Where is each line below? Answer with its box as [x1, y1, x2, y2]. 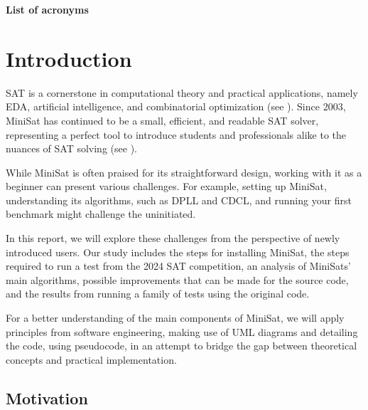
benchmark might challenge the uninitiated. [6, 206, 196, 221]
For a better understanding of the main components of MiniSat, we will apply [6, 310, 345, 325]
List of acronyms [6, 2, 89, 16]
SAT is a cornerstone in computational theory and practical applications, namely [6, 85, 358, 100]
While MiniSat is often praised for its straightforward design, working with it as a [6, 164, 362, 179]
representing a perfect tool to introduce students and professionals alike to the [6, 127, 346, 142]
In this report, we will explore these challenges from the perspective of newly [6, 231, 340, 246]
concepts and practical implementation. [6, 352, 177, 367]
